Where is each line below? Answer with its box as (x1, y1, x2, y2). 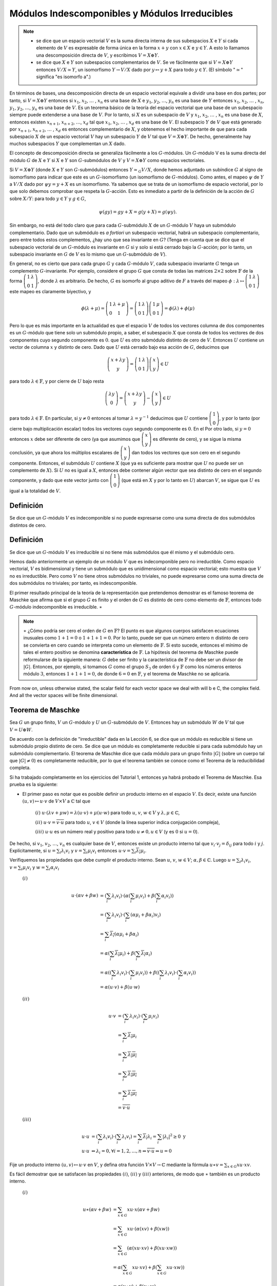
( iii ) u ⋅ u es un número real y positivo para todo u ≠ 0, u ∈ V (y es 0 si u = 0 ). (35, 829, 199, 835)
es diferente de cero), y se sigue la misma (152, 436, 241, 442)
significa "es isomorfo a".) (36, 74, 91, 80)
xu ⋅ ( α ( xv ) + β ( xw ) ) (127, 1226, 170, 1232)
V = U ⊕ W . (9, 726, 33, 733)
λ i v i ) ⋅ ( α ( (111, 892, 131, 900)
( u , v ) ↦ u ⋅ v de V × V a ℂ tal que (22, 798, 91, 805)
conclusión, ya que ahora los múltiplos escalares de (9, 449, 119, 455)
